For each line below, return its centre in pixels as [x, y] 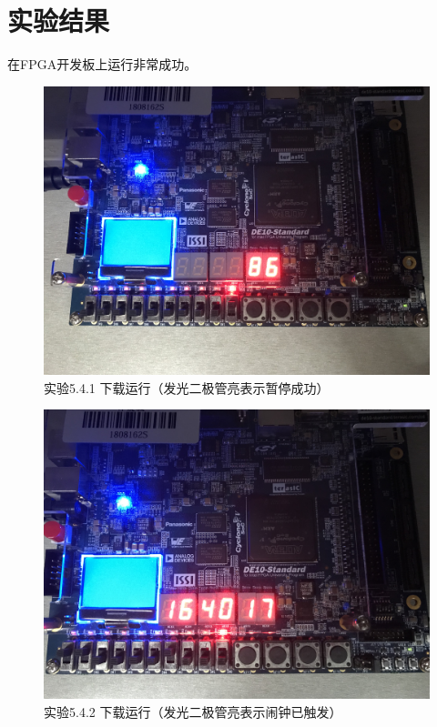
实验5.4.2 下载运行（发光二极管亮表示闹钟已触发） [193, 712]
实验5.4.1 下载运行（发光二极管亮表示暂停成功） [187, 387]
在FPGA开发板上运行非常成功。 [102, 64]
